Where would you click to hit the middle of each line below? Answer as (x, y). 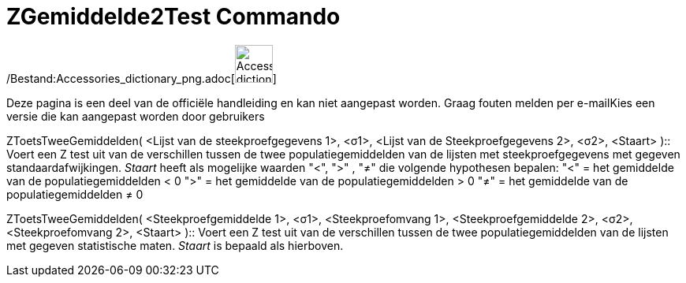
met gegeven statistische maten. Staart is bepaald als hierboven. (175, 245)
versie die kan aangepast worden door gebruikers (136, 116)
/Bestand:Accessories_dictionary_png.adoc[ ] (142, 78)
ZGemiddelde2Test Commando (173, 17)
